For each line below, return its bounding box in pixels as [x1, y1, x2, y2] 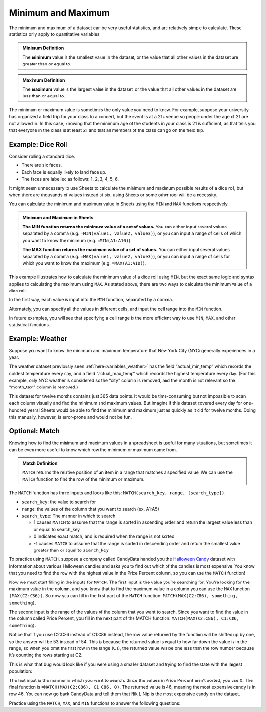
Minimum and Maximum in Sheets [22, 215, 94, 221]
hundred [9, 407, 27, 413]
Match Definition [22, 460, 58, 466]
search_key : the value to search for [21, 499, 96, 505]
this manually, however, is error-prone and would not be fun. [9, 414, 132, 420]
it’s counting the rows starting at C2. [9, 652, 83, 658]
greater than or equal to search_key [33, 547, 109, 553]
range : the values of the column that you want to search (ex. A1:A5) [21, 506, 160, 512]
